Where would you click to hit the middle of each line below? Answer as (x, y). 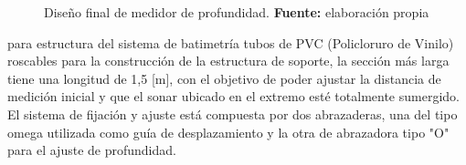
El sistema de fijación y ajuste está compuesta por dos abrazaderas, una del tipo (233, 113)
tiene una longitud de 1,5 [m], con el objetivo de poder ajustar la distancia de (224, 78)
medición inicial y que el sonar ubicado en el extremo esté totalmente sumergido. (233, 96)
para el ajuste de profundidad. (92, 150)
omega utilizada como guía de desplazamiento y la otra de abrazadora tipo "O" (228, 132)
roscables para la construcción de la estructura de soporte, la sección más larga (228, 61)
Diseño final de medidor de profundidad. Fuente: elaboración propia (237, 12)
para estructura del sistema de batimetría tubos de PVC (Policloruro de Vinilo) (231, 42)
